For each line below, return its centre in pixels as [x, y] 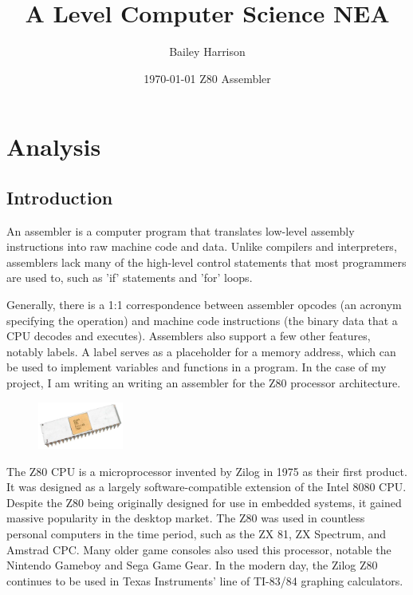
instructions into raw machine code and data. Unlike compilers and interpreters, [202, 246]
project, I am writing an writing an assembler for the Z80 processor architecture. [204, 383]
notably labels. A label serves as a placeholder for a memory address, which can [201, 351]
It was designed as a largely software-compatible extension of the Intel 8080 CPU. [206, 487]
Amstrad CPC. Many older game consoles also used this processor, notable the [199, 549]
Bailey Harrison [207, 52]
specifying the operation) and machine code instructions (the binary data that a [202, 320]
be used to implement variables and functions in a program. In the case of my [197, 367]
